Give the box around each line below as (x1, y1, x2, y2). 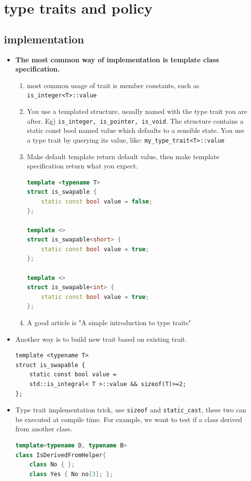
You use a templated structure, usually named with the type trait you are (27, 106, 247, 116)
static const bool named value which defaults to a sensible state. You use (27, 125, 245, 135)
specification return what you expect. (27, 161, 138, 171)
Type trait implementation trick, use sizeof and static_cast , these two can (15, 405, 247, 415)
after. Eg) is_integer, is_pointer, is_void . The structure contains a (27, 115, 244, 126)
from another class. (15, 424, 72, 434)
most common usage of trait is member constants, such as (27, 80, 199, 90)
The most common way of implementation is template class (15, 54, 219, 64)
